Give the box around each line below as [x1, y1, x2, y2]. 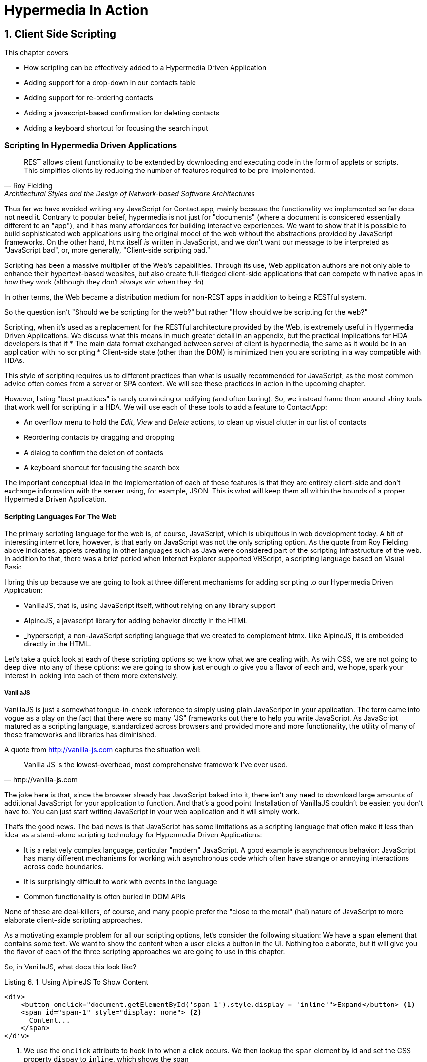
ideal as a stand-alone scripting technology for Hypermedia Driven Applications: [4, 830, 262, 839]
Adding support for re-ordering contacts [24, 94, 153, 102]
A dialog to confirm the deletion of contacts [24, 448, 163, 456]
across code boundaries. [24, 862, 104, 871]
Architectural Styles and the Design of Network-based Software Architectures [4, 189, 255, 198]
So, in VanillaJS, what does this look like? [4, 962, 136, 971]
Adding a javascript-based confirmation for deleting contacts [24, 109, 220, 117]
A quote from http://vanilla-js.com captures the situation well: [4, 745, 201, 754]
